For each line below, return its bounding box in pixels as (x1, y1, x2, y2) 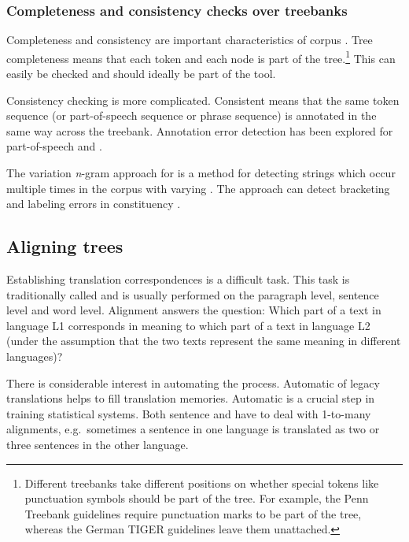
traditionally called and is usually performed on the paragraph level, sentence (6, 286, 379, 303)
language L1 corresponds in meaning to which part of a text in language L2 (6, 317, 370, 333)
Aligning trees (6, 234, 123, 258)
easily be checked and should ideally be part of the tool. (6, 65, 276, 82)
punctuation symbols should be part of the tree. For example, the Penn (24, 490, 369, 507)
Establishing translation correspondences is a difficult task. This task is (6, 271, 350, 288)
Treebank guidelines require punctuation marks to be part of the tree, (24, 505, 362, 522)
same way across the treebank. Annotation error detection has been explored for (6, 122, 393, 139)
